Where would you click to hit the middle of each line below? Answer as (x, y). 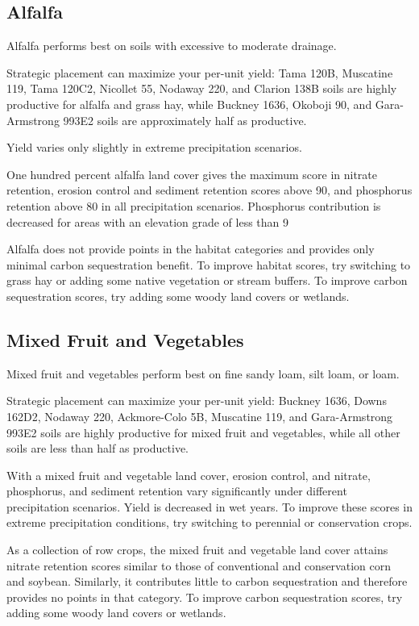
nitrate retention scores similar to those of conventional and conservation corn (199, 565)
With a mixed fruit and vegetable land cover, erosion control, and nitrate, (189, 475)
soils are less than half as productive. (98, 448)
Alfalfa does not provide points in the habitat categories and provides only (191, 249)
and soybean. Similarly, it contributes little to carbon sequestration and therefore (207, 581)
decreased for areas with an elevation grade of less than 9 (148, 221)
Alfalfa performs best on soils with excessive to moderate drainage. (172, 46)
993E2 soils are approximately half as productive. (185, 120)
